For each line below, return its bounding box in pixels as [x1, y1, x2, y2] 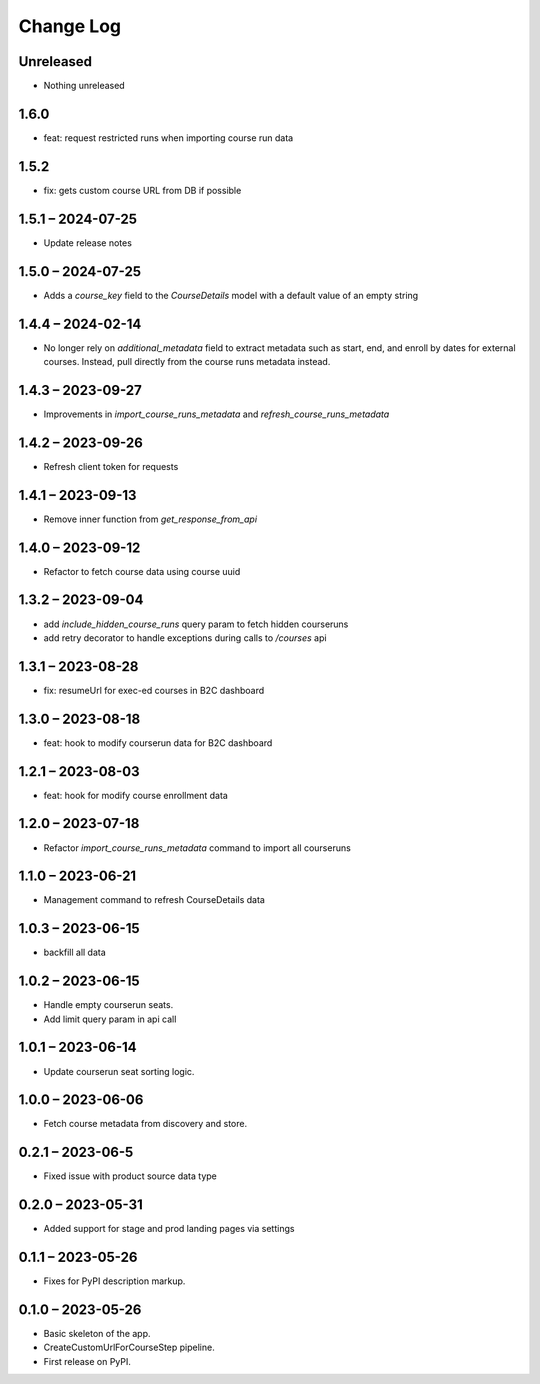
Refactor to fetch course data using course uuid [43, 565, 241, 577]
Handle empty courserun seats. [43, 999, 174, 1011]
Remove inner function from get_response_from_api [43, 513, 258, 525]
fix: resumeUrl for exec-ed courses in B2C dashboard [43, 684, 265, 696]
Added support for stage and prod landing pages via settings [43, 1223, 295, 1235]
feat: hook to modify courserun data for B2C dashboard [43, 736, 273, 749]
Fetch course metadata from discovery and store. [43, 1118, 248, 1130]
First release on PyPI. [43, 1355, 132, 1367]
